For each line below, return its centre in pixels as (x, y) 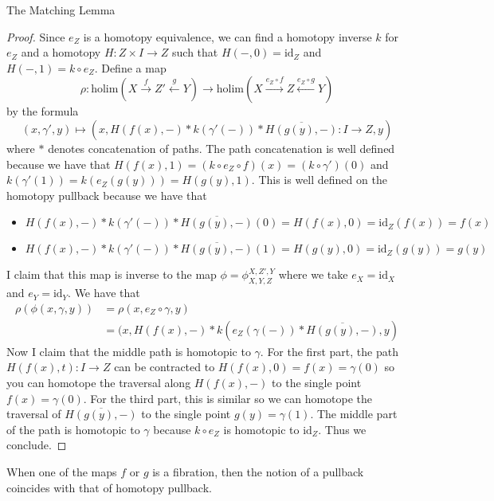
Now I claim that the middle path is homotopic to (129, 351)
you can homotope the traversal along (99, 382)
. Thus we (342, 429)
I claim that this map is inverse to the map (112, 274)
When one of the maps (62, 471)
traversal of (34, 414)
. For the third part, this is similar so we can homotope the (228, 398)
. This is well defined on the (319, 180)
